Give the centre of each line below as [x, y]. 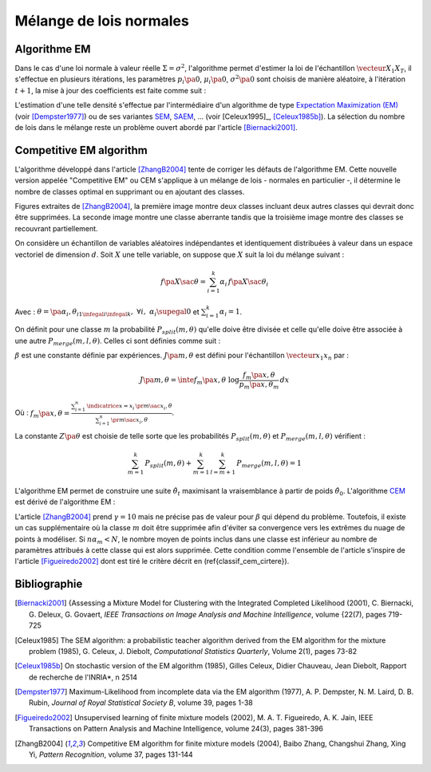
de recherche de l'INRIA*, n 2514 [83, 677]
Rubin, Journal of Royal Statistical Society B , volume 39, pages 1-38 [141, 703]
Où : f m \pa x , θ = [42, 414]
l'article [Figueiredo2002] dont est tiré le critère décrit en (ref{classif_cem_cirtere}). [152, 561]
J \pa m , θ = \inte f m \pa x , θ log [190, 381]
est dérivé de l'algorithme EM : [65, 502]
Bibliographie [49, 584]
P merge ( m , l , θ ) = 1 [269, 464]
